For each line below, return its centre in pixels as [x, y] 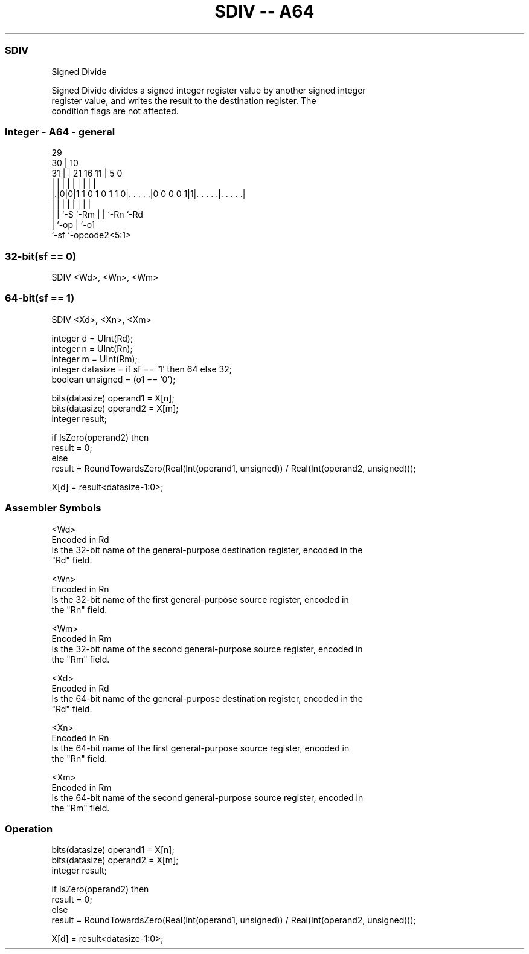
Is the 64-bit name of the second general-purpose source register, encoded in [207, 797]
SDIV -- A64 [264, 11]
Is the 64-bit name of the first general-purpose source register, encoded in [200, 748]
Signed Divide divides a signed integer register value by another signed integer [209, 90]
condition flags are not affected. [115, 111]
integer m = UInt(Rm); [95, 359]
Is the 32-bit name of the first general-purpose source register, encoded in [200, 599]
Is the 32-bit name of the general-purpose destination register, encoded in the [207, 550]
